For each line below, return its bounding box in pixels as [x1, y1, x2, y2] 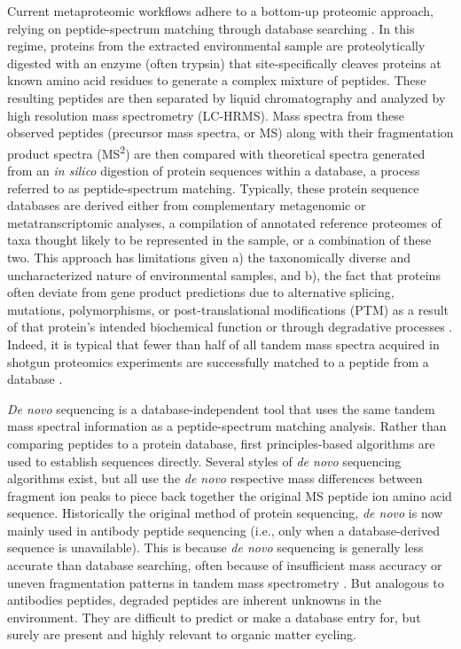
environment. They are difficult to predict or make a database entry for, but [7, 607, 421, 626]
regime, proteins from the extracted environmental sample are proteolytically [7, 36, 426, 55]
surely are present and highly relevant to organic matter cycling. [7, 625, 356, 644]
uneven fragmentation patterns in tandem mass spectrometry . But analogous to [7, 573, 444, 591]
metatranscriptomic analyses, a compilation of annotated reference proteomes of [7, 213, 441, 231]
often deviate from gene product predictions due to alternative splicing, [7, 283, 395, 301]
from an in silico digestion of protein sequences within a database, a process [7, 161, 420, 179]
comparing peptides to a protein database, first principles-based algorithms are [7, 434, 435, 452]
